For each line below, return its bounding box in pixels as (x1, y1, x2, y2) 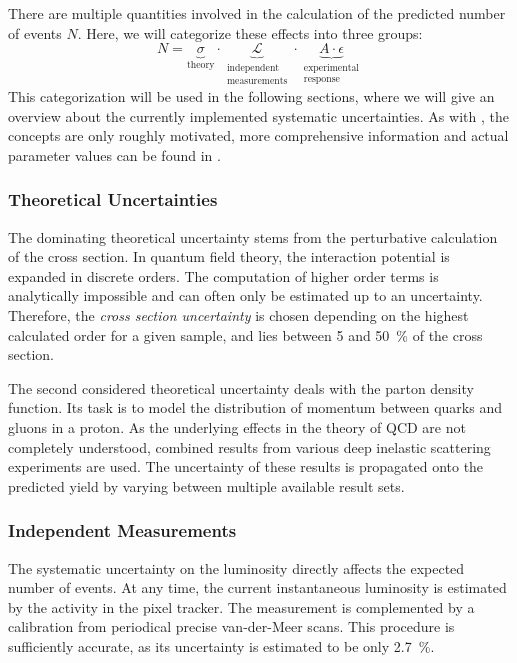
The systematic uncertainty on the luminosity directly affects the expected (8, 557, 465, 578)
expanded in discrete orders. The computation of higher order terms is (8, 265, 439, 286)
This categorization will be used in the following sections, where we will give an (8, 86, 495, 107)
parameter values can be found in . (8, 144, 221, 165)
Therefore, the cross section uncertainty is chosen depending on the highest (8, 305, 469, 326)
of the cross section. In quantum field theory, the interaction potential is (8, 246, 450, 267)
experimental (303, 63, 360, 74)
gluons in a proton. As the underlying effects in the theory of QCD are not (8, 417, 466, 437)
